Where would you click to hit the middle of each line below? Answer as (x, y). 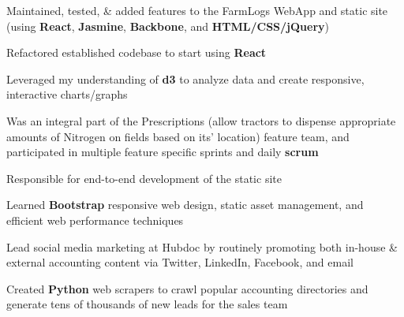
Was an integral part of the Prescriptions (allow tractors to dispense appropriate (201, 120)
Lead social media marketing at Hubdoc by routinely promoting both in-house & (202, 246)
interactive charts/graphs (67, 94)
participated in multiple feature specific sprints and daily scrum (163, 152)
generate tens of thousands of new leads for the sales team (147, 304)
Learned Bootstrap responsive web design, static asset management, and (185, 205)
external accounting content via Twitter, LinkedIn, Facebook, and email (180, 262)
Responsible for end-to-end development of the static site (144, 178)
